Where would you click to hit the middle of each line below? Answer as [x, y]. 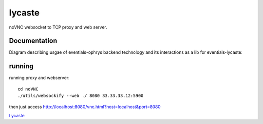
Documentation [33, 41]
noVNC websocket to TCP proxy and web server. [58, 27]
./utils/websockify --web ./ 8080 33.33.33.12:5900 [81, 96]
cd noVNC [28, 89]
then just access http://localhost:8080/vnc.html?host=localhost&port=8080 [85, 107]
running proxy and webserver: [39, 78]
